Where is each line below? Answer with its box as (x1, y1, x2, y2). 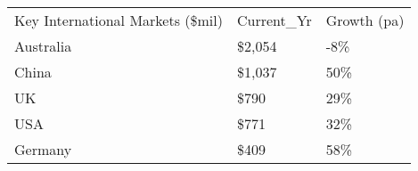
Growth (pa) (325, 10, 405, 30)
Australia (14, 36, 72, 56)
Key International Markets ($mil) (14, 10, 223, 30)
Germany (14, 139, 72, 159)
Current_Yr (236, 10, 312, 30)
